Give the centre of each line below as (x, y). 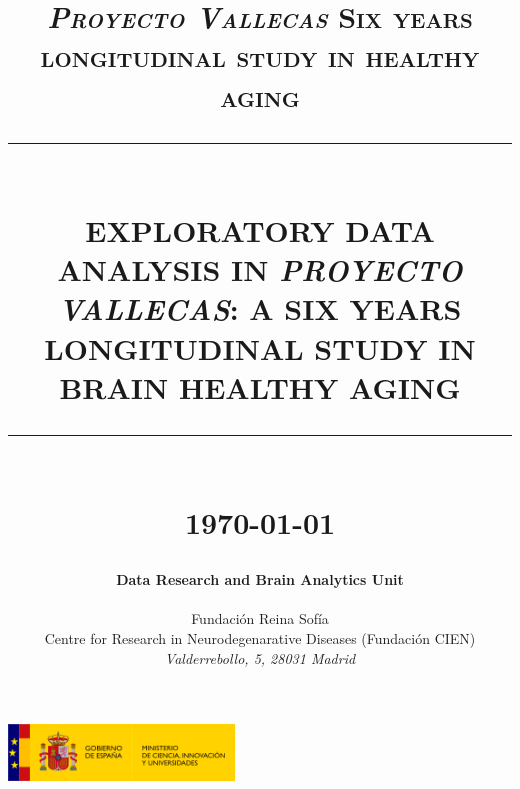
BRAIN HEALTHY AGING (260, 386)
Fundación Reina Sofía (260, 618)
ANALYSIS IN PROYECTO (260, 270)
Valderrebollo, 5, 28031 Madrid (260, 657)
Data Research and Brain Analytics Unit (260, 579)
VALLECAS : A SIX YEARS (260, 309)
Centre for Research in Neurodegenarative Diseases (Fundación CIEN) (260, 638)
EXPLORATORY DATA (260, 229)
